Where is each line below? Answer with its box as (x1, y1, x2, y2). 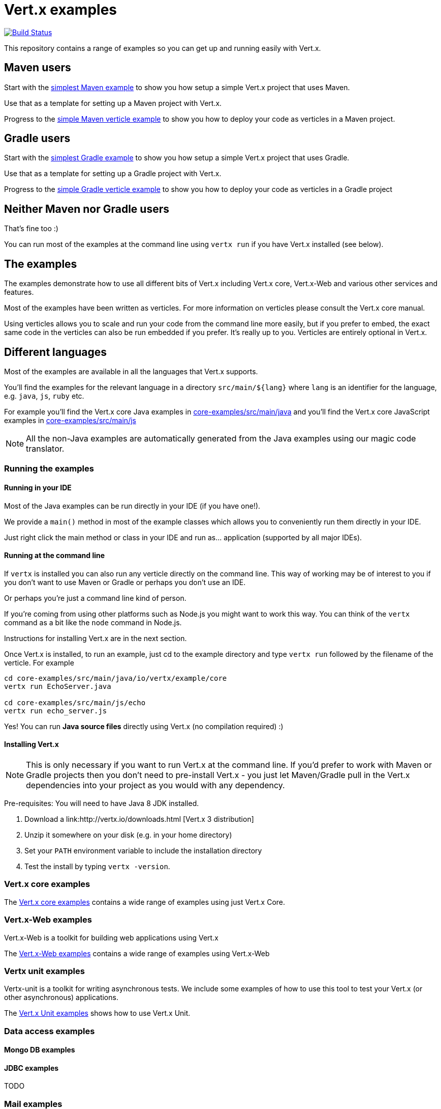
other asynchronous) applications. (4, 993, 118, 1002)
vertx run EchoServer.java (4, 682, 111, 690)
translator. (26, 443, 65, 454)
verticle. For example (4, 658, 74, 667)
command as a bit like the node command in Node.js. (4, 618, 182, 627)
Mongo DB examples (4, 1045, 75, 1055)
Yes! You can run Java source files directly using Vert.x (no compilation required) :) (4, 722, 283, 731)
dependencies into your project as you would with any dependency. (26, 780, 285, 790)
